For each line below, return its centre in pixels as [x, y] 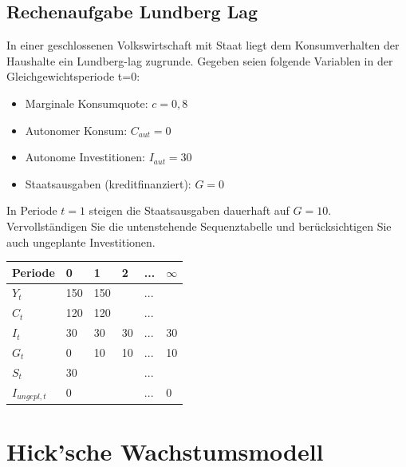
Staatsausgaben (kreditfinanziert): [108, 183]
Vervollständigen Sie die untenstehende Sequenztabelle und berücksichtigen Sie [199, 226]
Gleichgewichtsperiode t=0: [73, 76]
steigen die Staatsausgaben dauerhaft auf [189, 210]
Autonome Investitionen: [85, 157]
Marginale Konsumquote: [87, 103]
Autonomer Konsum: [76, 130]
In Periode [32, 210]
